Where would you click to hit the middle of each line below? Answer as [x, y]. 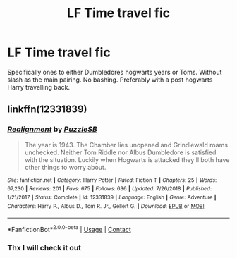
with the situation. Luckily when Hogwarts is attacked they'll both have [127, 159]
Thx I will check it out [44, 247]
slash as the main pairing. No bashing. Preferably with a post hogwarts [110, 80]
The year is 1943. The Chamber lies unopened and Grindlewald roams [126, 145]
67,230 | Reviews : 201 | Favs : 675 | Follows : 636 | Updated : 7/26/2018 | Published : [110, 189]
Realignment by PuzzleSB [52, 130]
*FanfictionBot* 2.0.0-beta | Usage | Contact [69, 229]
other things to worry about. [65, 167]
